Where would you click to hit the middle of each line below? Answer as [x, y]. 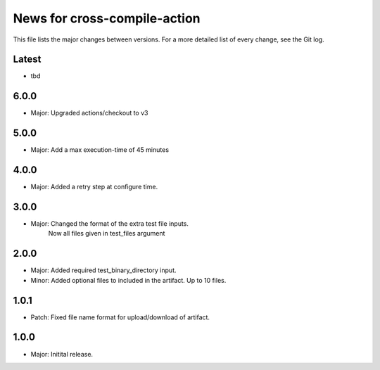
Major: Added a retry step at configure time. [94, 187]
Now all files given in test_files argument [107, 234]
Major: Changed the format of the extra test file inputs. [110, 224]
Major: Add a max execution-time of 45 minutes [100, 150]
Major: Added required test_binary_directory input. [103, 270]
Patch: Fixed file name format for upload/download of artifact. [120, 317]
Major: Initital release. [62, 354]
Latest [27, 59]
